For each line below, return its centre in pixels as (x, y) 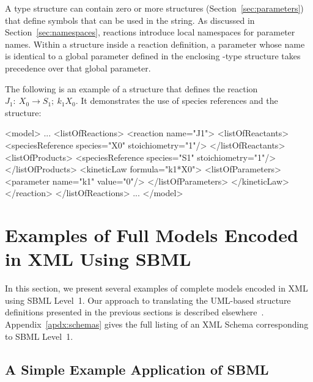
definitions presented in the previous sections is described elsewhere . (134, 312)
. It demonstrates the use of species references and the (177, 101)
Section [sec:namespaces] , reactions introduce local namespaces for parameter (150, 32)
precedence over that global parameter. (78, 68)
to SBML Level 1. (39, 336)
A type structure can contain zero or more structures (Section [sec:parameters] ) (154, 8)
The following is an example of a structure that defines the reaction (131, 88)
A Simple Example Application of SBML (137, 369)
